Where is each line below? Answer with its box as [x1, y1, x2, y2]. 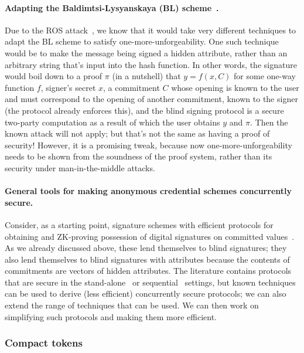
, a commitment [103, 81, 160, 93]
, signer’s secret [40, 81, 96, 93]
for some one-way [234, 70, 296, 82]
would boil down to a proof [5, 70, 103, 82]
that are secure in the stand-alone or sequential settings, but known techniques [5, 276, 296, 288]
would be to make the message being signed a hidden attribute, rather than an [5, 46, 288, 59]
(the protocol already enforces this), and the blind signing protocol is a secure [5, 104, 284, 116]
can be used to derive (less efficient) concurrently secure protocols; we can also [5, 287, 286, 300]
